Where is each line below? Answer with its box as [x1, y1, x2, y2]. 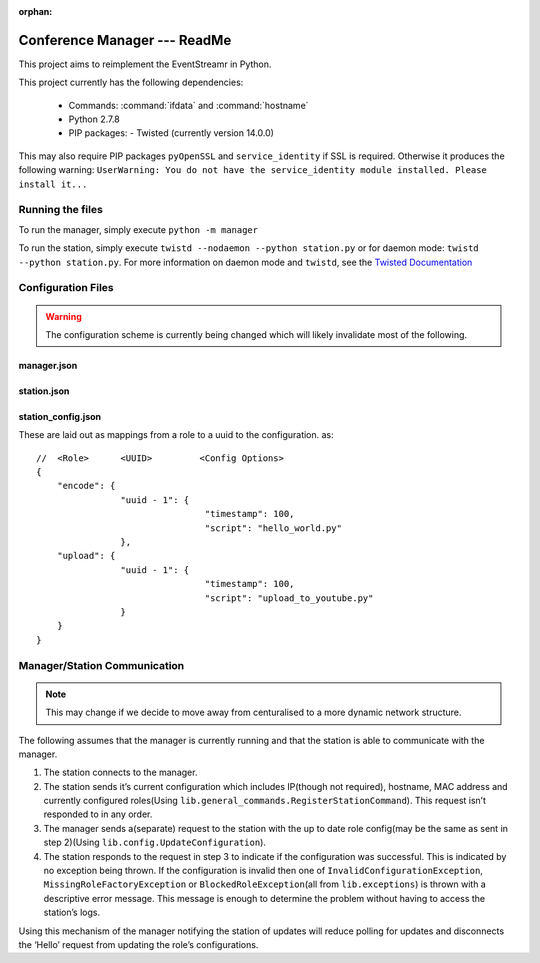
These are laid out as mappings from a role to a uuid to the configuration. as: [18, 429, 334, 441]
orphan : [18, 6, 53, 17]
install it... [18, 178, 88, 190]
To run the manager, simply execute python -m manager [18, 223, 259, 235]
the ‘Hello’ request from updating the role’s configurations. [18, 938, 259, 950]
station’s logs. [43, 906, 100, 919]
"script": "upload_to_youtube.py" [204, 592, 374, 604]
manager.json [18, 359, 78, 371]
